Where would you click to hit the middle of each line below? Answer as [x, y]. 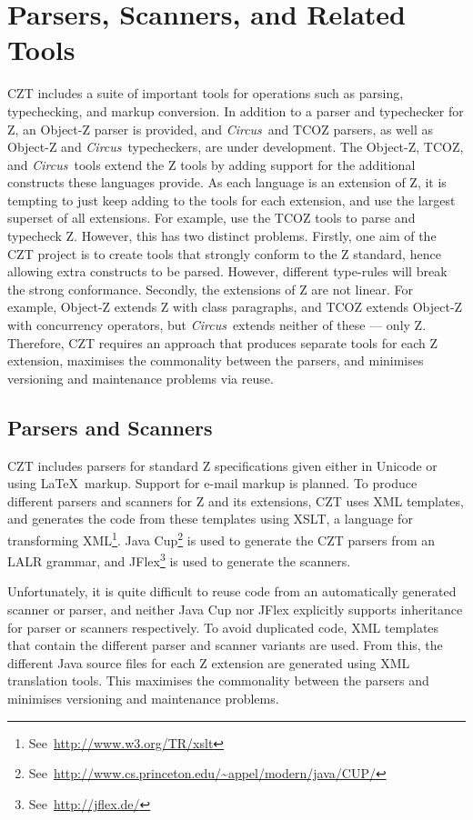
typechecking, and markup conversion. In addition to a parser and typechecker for [236, 110]
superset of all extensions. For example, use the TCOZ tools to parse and [211, 218]
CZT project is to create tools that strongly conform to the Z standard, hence [224, 253]
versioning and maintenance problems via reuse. [141, 378]
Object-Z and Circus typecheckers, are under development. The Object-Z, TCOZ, [236, 147]
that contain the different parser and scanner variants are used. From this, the [225, 645]
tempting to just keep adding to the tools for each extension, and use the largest [231, 200]
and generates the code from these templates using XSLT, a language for [210, 519]
